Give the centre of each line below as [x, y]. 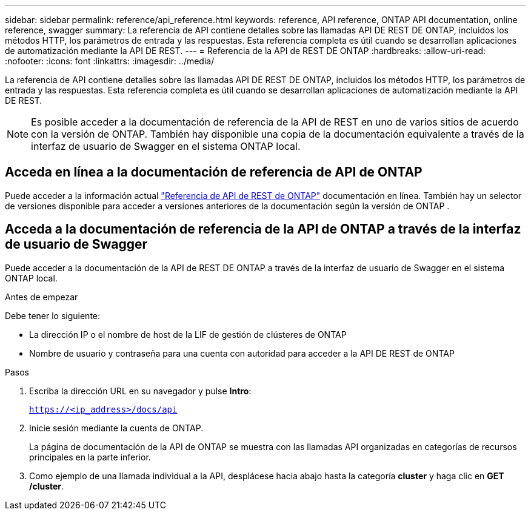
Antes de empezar [42, 297]
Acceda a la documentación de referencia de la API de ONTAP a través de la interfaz [263, 229]
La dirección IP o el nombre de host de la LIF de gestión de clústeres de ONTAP [188, 334]
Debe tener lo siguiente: [53, 315]
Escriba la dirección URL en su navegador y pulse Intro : [140, 391]
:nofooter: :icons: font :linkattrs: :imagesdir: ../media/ [110, 61]
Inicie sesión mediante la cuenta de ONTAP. [116, 428]
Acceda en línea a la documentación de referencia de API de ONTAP [214, 172]
